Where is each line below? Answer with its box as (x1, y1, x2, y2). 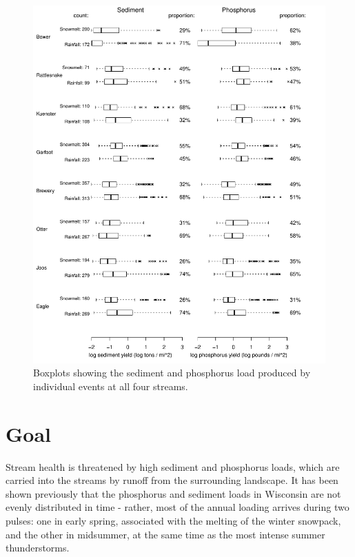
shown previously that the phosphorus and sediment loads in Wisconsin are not (6, 486, 341, 500)
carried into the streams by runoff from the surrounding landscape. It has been (6, 473, 338, 487)
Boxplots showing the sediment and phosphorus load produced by (33, 365, 311, 380)
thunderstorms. (6, 540, 70, 555)
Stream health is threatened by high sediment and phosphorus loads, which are (6, 459, 340, 474)
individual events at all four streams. (33, 378, 188, 393)
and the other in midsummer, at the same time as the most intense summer (6, 527, 325, 541)
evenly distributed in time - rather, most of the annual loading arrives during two (6, 500, 349, 514)
